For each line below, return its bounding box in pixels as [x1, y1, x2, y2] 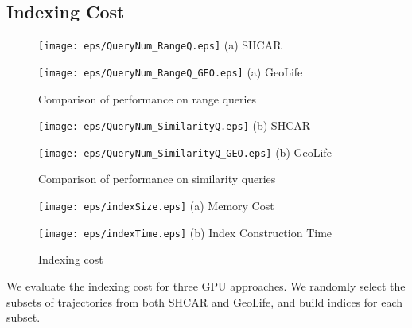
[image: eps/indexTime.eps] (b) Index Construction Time [38, 224, 332, 240]
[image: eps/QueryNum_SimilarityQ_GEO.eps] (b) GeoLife [38, 143, 332, 160]
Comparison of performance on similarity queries [38, 170, 276, 187]
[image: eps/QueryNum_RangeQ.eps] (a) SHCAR [38, 37, 282, 53]
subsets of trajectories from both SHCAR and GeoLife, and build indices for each [6, 293, 403, 310]
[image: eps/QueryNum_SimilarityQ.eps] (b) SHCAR [38, 117, 311, 134]
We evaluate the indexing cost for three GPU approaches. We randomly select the [6, 277, 406, 294]
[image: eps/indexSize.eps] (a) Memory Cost [38, 197, 274, 214]
